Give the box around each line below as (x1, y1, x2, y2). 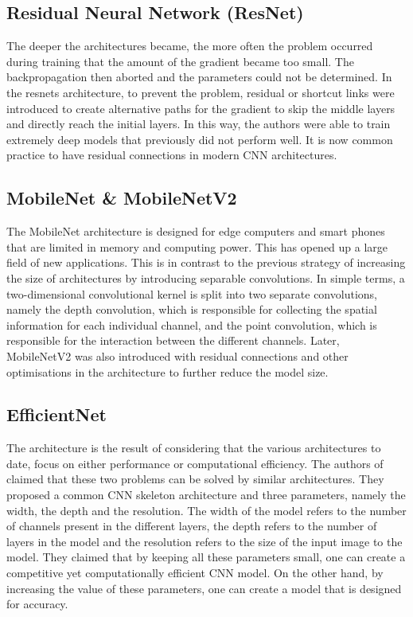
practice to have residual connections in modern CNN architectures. (6, 146, 337, 163)
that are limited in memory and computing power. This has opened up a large (6, 238, 388, 255)
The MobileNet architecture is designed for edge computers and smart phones (6, 223, 385, 240)
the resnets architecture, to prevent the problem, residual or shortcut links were (6, 84, 395, 100)
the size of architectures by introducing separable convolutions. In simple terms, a (6, 269, 405, 286)
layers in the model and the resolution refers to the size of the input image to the (6, 533, 403, 549)
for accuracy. (6, 596, 68, 612)
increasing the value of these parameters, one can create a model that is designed (6, 580, 402, 596)
